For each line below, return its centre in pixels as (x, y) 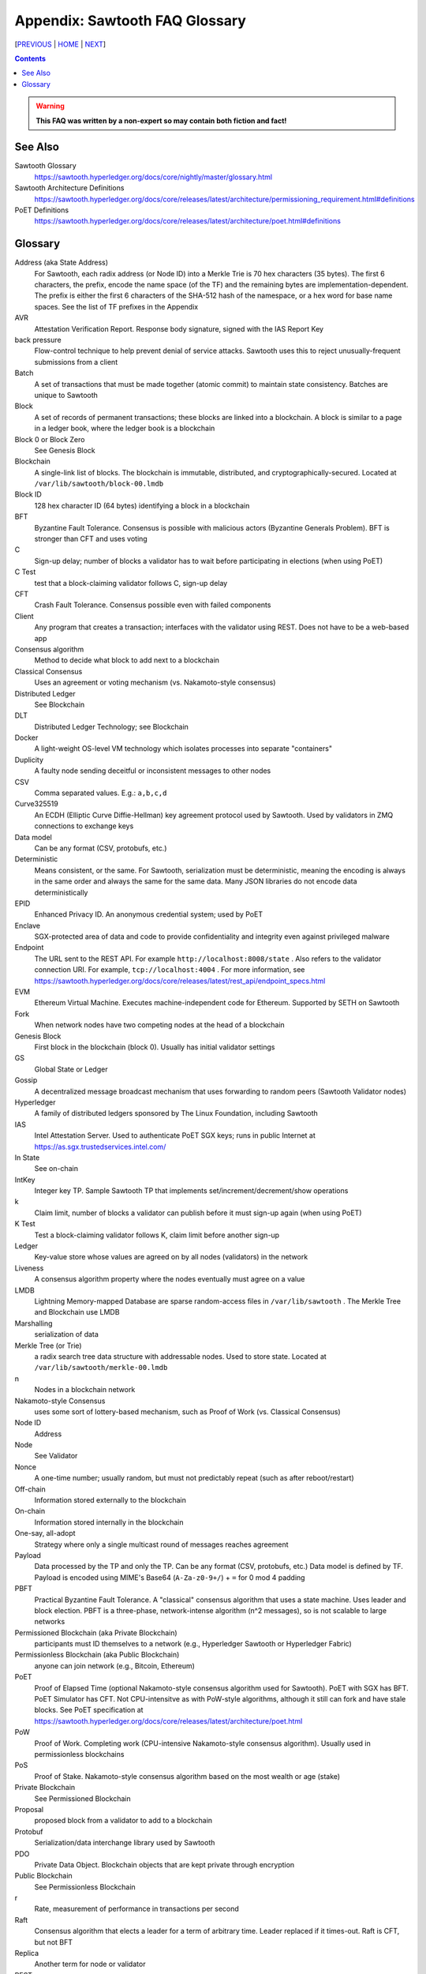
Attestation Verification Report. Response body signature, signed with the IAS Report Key (179, 328)
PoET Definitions (42, 210)
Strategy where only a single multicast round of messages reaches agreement (161, 1544)
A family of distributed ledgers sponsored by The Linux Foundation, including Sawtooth (176, 1113)
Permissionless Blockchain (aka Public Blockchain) (97, 1655)
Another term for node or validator (90, 1964)
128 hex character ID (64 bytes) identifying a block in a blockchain (142, 505)
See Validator (56, 1456)
